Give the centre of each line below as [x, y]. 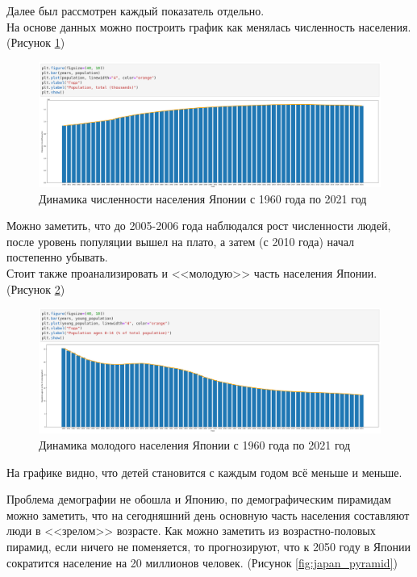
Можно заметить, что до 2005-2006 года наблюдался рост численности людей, [199, 226]
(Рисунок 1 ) [36, 42]
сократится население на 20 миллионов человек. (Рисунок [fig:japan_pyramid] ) [202, 562]
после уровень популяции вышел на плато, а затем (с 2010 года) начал [181, 241]
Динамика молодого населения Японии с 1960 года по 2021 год [195, 445]
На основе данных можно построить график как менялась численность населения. [209, 26]
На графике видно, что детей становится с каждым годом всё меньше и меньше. [204, 472]
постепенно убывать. [57, 257]
